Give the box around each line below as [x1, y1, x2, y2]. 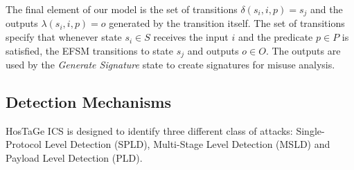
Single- [296, 123, 325, 138]
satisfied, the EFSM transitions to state [6, 43, 173, 57]
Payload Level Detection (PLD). [6, 151, 143, 165]
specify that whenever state [6, 30, 122, 44]
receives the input [153, 30, 229, 44]
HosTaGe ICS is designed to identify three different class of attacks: [6, 123, 293, 138]
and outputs [187, 43, 239, 57]
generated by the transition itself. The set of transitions [109, 16, 345, 30]
